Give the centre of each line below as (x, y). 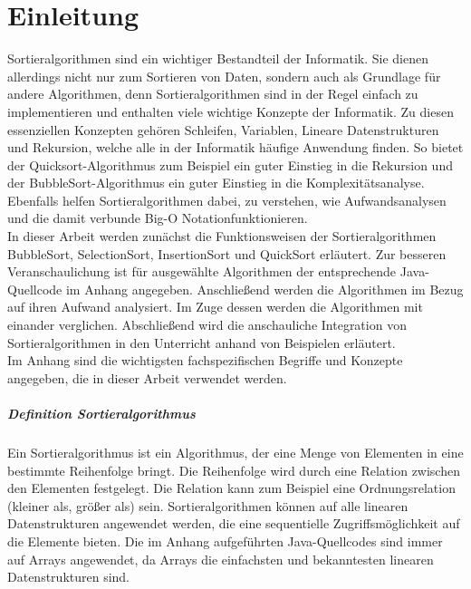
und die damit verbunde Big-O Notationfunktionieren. (158, 218)
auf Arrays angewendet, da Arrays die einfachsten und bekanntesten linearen (221, 559)
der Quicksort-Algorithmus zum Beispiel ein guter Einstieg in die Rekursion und (230, 164)
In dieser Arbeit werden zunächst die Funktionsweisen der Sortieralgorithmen (222, 236)
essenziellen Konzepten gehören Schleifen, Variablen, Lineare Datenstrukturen (223, 129)
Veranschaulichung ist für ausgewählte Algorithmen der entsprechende (202, 271)
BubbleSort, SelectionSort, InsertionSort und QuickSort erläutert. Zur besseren (227, 253)
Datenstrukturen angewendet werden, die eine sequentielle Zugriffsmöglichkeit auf (234, 523)
